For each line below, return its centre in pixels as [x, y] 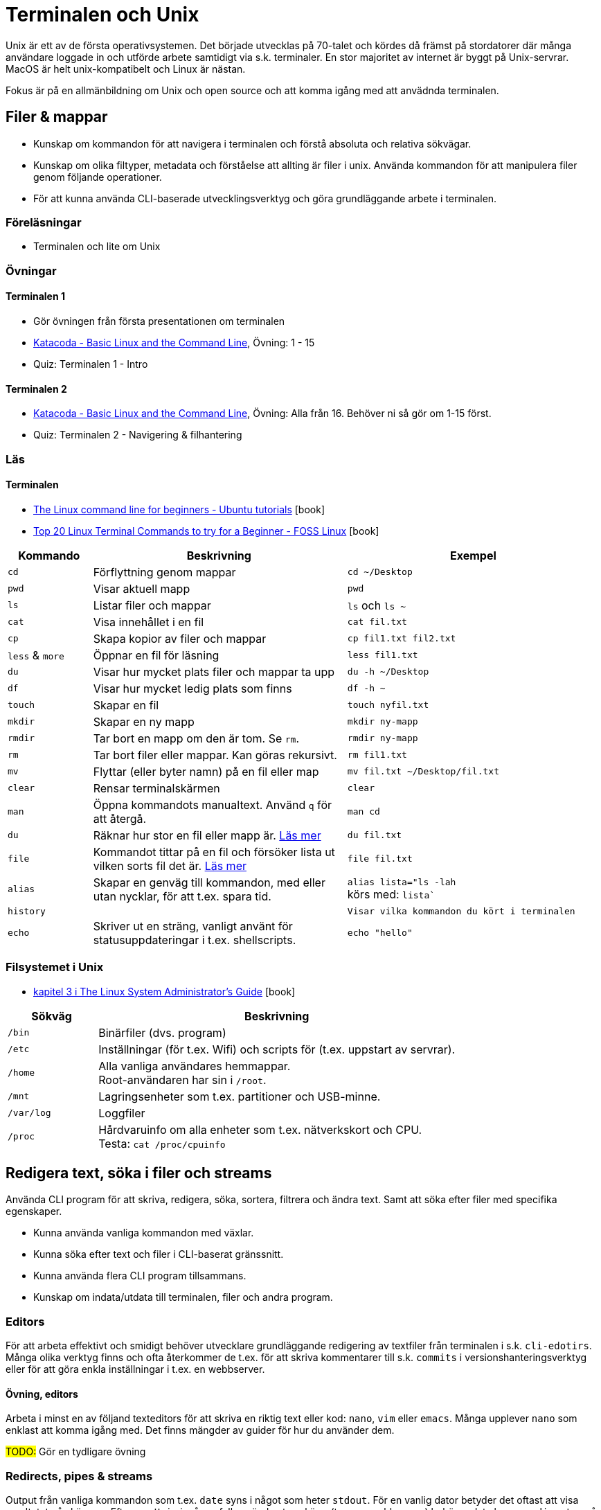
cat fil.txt [377, 622]
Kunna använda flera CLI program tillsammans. [140, 1276]
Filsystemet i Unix [55, 967]
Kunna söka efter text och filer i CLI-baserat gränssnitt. [159, 1254]
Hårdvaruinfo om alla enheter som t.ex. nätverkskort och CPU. [260, 1129]
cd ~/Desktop [380, 572]
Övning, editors [42, 1394]
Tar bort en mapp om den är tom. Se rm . [196, 738]
